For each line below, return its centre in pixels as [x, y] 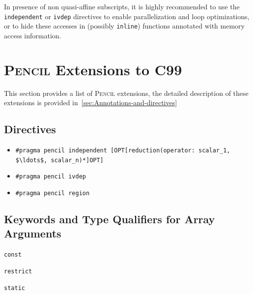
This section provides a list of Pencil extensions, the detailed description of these [126, 93]
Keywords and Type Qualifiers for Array [110, 219]
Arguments [33, 233]
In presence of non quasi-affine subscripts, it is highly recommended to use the [122, 6]
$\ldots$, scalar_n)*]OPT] [59, 160]
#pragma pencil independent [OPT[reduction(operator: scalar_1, [123, 151]
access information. [33, 35]
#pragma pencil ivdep [51, 177]
